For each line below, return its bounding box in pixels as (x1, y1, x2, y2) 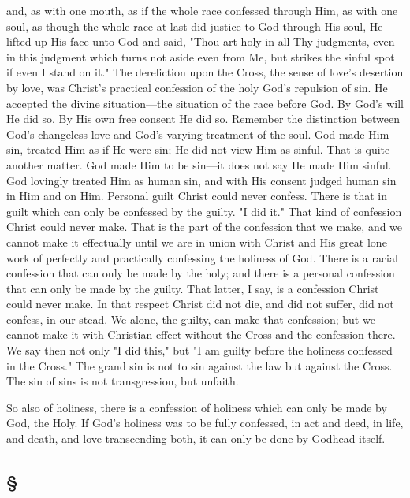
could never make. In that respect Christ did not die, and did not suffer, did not (6, 295, 394, 312)
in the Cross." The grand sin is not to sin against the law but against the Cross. (6, 357, 393, 373)
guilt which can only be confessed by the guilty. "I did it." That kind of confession (6, 203, 402, 219)
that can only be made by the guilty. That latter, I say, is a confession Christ (6, 280, 379, 296)
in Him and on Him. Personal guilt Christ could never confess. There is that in (6, 188, 387, 204)
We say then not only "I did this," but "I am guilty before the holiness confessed (6, 342, 393, 359)
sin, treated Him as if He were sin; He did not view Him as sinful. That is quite (6, 141, 390, 158)
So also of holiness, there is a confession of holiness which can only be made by (6, 399, 387, 415)
